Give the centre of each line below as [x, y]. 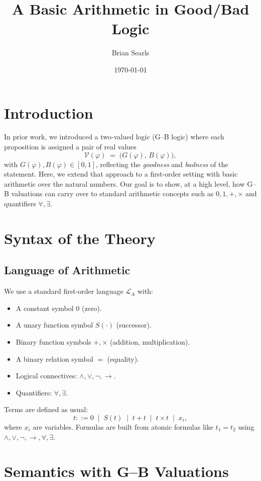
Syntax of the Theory [80, 238]
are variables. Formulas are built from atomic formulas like [123, 426]
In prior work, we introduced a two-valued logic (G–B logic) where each [114, 137]
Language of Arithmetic [67, 270]
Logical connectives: [46, 376]
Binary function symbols [53, 341]
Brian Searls [130, 53]
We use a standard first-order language [64, 291]
